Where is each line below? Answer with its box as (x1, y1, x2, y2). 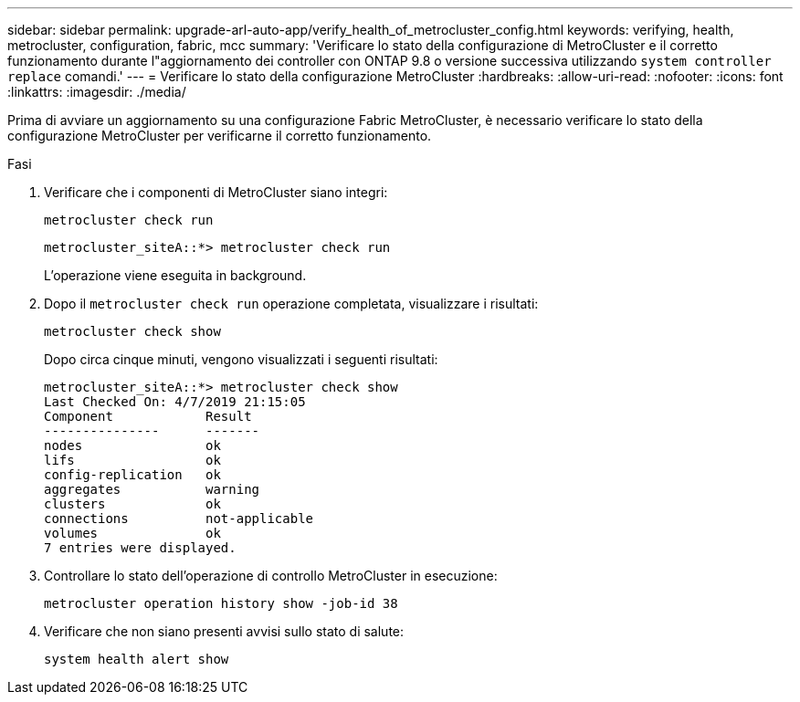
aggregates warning (44, 482, 260, 497)
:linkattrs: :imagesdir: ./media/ (7, 84, 186, 100)
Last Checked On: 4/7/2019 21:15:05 (44, 394, 306, 409)
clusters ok (44, 497, 221, 511)
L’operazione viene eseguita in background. (44, 267, 307, 283)
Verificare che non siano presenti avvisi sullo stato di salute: (44, 623, 405, 639)
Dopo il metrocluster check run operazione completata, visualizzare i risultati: (44, 296, 539, 311)
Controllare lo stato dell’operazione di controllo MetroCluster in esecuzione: (44, 568, 498, 583)
